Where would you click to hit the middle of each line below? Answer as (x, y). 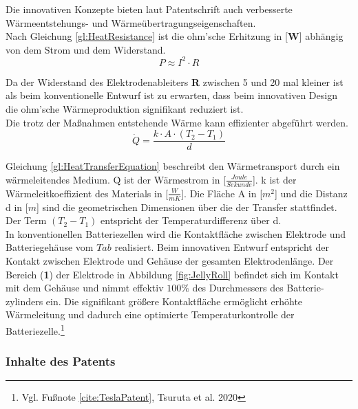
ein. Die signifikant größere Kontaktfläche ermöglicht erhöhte (174, 301)
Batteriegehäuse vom (50, 247)
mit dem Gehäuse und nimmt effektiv (85, 288)
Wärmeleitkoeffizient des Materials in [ (87, 193)
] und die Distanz (311, 193)
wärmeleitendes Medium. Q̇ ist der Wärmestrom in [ (116, 179)
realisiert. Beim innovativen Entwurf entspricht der (222, 247)
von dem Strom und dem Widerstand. (86, 49)
